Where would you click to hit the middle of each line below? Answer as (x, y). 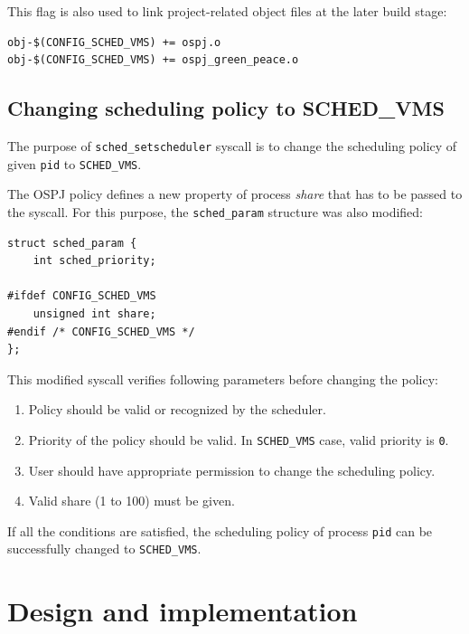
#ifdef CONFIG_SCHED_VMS (82, 296)
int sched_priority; (94, 261)
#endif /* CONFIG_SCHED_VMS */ (101, 331)
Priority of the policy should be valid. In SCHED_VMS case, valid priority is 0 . (239, 439)
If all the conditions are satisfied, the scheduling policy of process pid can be (220, 530)
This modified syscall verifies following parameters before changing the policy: (223, 379)
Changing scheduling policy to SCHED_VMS (226, 108)
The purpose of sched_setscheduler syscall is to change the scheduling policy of (232, 145)
